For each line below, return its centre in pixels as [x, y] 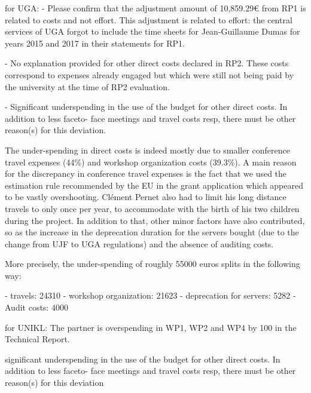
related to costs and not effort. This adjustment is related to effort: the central [149, 19]
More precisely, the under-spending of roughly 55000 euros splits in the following [153, 264]
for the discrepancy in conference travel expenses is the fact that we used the [146, 174]
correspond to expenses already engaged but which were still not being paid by [150, 74]
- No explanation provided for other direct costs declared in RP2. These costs [147, 63]
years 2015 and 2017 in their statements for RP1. [95, 43]
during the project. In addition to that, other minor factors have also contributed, [155, 220]
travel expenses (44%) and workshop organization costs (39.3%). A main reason [151, 162]
